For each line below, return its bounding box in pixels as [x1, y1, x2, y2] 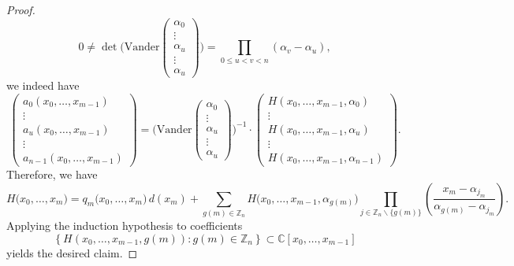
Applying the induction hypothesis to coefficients [6, 216, 243, 233]
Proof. [6, 2, 35, 17]
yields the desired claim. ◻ [6, 244, 138, 260]
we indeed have [6, 77, 80, 94]
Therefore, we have [6, 166, 98, 182]
